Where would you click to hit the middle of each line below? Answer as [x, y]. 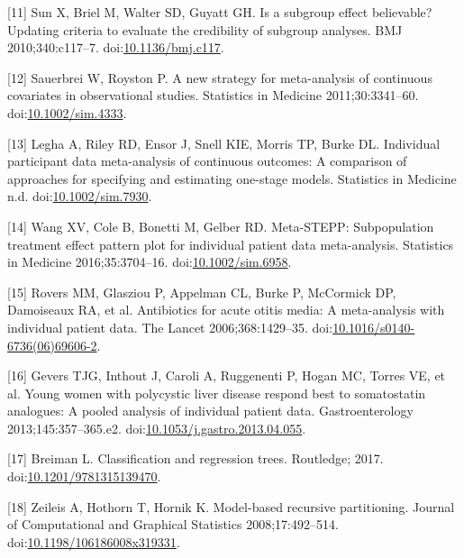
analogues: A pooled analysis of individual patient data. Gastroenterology [210, 411]
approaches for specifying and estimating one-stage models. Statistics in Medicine [232, 178]
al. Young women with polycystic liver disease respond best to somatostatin [217, 393]
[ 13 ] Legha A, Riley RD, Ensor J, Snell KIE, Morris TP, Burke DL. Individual [224, 143]
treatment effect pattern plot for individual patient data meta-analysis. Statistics [231, 244]
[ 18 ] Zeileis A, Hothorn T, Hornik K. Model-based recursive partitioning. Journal [231, 506]
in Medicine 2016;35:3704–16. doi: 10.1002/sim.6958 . [150, 262]
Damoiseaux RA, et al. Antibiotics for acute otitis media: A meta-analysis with [226, 310]
